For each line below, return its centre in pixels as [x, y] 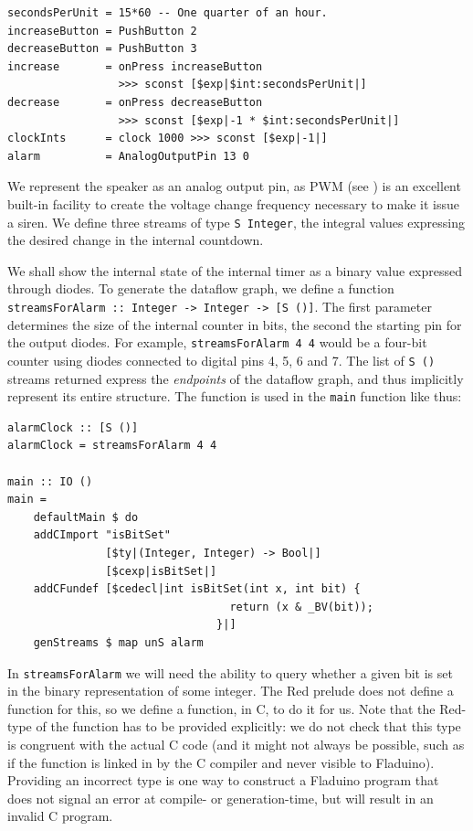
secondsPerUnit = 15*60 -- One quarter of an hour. [168, 13]
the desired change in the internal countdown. [136, 240]
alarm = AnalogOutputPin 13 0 [128, 156]
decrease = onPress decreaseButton [135, 102]
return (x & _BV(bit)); [301, 607]
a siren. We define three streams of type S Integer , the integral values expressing [236, 222]
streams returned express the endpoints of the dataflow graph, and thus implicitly [236, 378]
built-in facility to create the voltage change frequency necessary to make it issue [234, 203]
